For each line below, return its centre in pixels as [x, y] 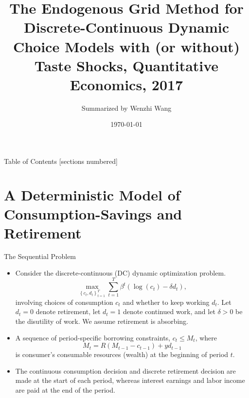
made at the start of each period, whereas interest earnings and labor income [130, 380]
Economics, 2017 [126, 84]
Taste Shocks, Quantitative [126, 65]
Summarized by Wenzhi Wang [126, 108]
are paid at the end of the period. [65, 390]
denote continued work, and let [169, 311]
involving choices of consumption [64, 302]
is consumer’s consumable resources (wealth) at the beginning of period [122, 354]
